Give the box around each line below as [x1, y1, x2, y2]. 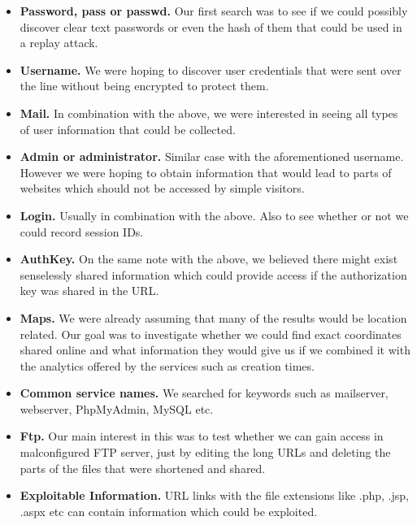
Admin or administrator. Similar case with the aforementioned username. [20, 148, 404, 165]
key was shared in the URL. [20, 282, 159, 299]
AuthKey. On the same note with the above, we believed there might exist [20, 250, 398, 267]
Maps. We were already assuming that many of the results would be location [20, 309, 407, 326]
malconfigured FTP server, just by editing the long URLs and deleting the [20, 444, 391, 461]
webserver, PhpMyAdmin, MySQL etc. [20, 400, 214, 417]
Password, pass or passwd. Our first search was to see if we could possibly [20, 2, 408, 19]
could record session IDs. [20, 223, 144, 240]
